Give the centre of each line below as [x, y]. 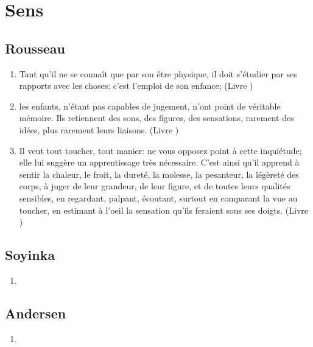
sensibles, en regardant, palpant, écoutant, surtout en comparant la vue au [158, 198]
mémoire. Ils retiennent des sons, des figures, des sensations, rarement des [156, 118]
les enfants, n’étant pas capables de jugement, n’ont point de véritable [150, 106]
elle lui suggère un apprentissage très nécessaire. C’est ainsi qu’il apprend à [159, 162]
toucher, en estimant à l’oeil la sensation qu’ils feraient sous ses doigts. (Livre [164, 210]
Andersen [36, 313]
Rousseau [35, 48]
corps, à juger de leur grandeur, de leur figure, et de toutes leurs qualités [155, 186]
